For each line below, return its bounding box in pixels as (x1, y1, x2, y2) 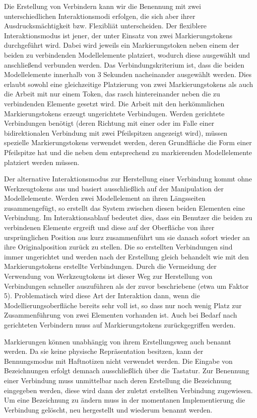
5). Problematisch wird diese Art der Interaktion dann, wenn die (4, 290, 200, 301)
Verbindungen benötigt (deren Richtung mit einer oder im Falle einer (4, 118, 214, 128)
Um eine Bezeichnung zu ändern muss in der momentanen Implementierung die (4, 395, 245, 405)
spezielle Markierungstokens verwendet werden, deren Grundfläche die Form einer (4, 137, 252, 148)
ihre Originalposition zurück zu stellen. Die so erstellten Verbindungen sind (4, 242, 233, 252)
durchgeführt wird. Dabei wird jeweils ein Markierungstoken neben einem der (4, 40, 239, 50)
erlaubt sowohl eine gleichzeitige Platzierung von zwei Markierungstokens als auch (4, 79, 253, 89)
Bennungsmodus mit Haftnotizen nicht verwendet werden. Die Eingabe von (4, 355, 233, 366)
